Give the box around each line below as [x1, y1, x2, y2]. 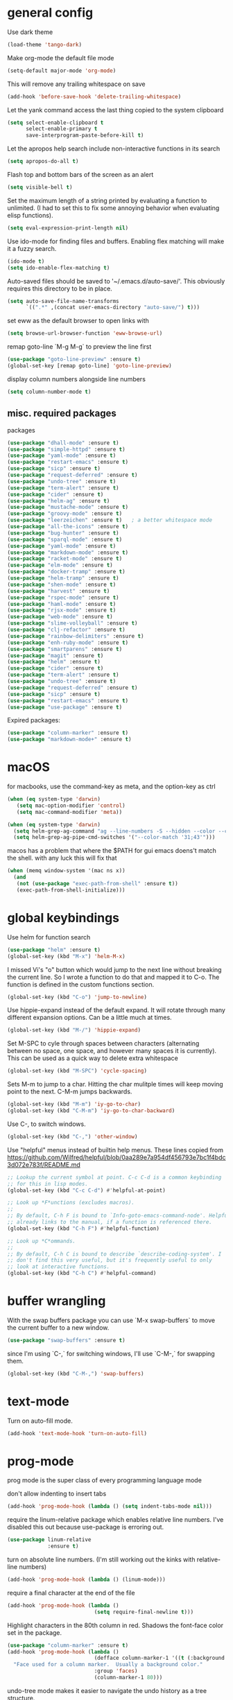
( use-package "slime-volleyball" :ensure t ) [7, 620, 138, 627]
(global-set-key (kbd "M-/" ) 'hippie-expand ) [7, 1027, 141, 1034]
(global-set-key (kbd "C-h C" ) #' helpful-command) [7, 1270, 157, 1277]
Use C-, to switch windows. [7, 1120, 86, 1128]
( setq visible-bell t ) [7, 184, 73, 191]
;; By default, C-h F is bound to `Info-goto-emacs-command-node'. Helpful [7, 1212, 231, 1220]
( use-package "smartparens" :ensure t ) [7, 645, 123, 652]
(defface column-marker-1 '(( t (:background [94, 1655, 225, 1662]
